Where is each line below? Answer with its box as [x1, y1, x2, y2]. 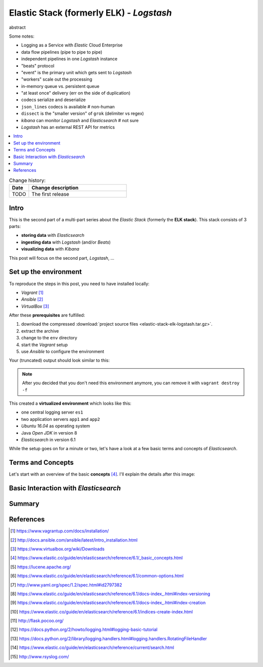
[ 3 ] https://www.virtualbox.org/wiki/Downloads [10, 546, 105, 552]
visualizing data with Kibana [21, 246, 80, 252]
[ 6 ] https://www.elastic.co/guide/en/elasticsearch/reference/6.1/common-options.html [10, 573, 184, 579]
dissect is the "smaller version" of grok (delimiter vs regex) [21, 110, 144, 117]
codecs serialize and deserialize [21, 97, 86, 103]
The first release [32, 191, 69, 198]
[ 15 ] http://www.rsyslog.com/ [10, 653, 69, 659]
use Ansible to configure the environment [21, 349, 104, 354]
